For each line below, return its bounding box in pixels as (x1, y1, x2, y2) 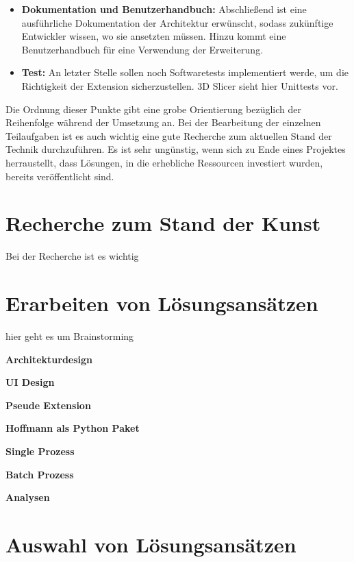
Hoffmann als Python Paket (5, 421, 140, 435)
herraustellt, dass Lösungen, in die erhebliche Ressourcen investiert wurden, (5, 155, 323, 169)
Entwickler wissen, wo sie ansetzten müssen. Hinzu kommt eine (21, 29, 286, 43)
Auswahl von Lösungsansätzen (5, 530, 296, 558)
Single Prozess (5, 443, 75, 458)
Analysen (5, 490, 50, 504)
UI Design (5, 375, 55, 389)
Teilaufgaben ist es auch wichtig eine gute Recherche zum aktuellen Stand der (5, 128, 332, 143)
